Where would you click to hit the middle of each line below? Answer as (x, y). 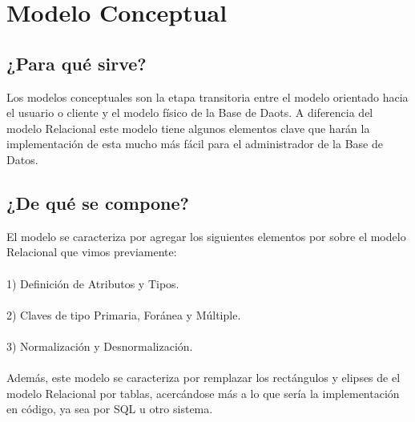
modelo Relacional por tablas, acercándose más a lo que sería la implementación (203, 393)
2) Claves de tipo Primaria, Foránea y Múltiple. (124, 314)
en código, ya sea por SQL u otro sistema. (110, 409)
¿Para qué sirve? (77, 63)
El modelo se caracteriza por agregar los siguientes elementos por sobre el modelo (206, 236)
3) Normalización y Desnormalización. (100, 346)
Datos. (22, 159)
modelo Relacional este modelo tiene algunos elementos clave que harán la (188, 128)
